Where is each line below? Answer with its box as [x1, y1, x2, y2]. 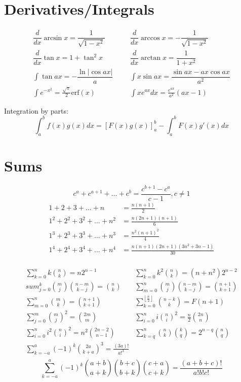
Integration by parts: [4, 105, 68, 116]
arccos [141, 34, 160, 42]
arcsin [44, 34, 62, 42]
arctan [141, 54, 160, 62]
